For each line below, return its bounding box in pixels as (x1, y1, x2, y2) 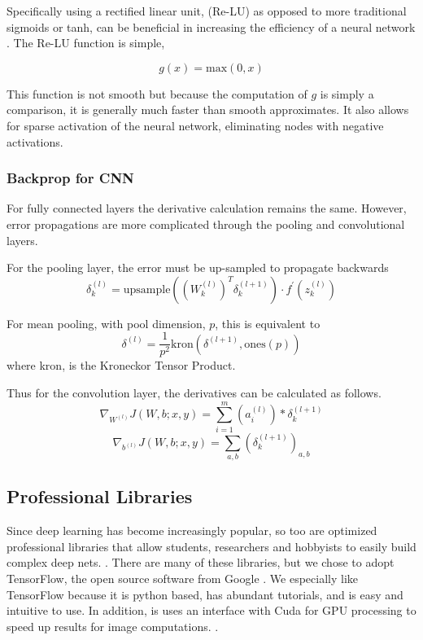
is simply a (320, 85, 374, 102)
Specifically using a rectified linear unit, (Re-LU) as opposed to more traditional (7, 2, 407, 19)
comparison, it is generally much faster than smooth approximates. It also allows (7, 101, 409, 118)
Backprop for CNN (7, 168, 134, 188)
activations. (7, 133, 63, 150)
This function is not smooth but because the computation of (7, 85, 307, 102)
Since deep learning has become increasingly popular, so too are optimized (7, 522, 377, 539)
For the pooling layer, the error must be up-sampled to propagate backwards (7, 259, 389, 276)
